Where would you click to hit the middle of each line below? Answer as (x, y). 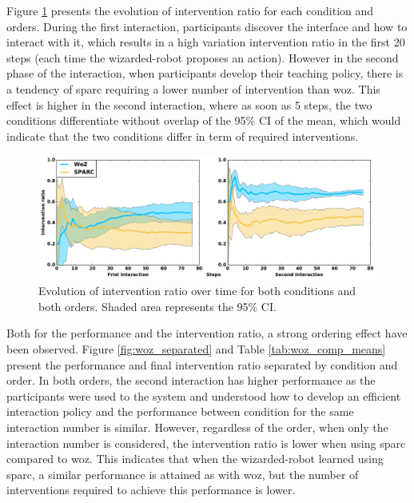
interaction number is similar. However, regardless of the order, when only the (197, 427)
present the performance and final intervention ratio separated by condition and (202, 364)
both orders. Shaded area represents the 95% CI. (157, 306)
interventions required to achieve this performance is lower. (151, 490)
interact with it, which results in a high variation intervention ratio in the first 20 (206, 42)
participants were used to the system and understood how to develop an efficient (204, 395)
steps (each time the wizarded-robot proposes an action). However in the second (203, 57)
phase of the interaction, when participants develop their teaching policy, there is (205, 73)
